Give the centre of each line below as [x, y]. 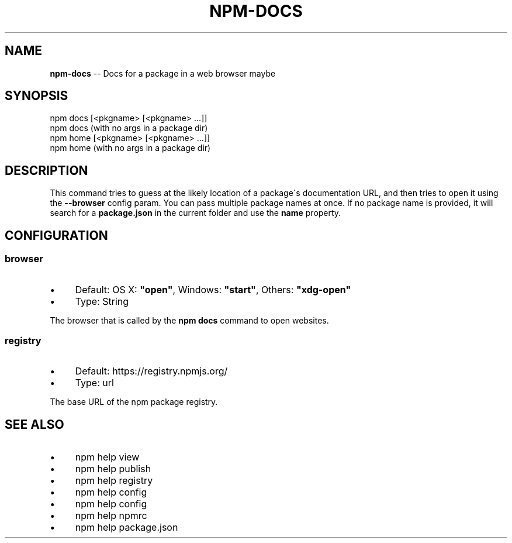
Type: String [102, 301]
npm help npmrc [111, 516]
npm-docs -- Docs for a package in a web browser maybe [163, 73]
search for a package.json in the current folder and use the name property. [196, 213]
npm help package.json [127, 527]
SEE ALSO [34, 424]
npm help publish [113, 469]
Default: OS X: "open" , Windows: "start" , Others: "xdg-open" [213, 289]
